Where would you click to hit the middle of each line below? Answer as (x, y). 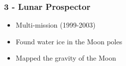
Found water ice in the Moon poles (69, 41)
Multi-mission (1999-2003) (56, 25)
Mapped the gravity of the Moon (66, 58)
